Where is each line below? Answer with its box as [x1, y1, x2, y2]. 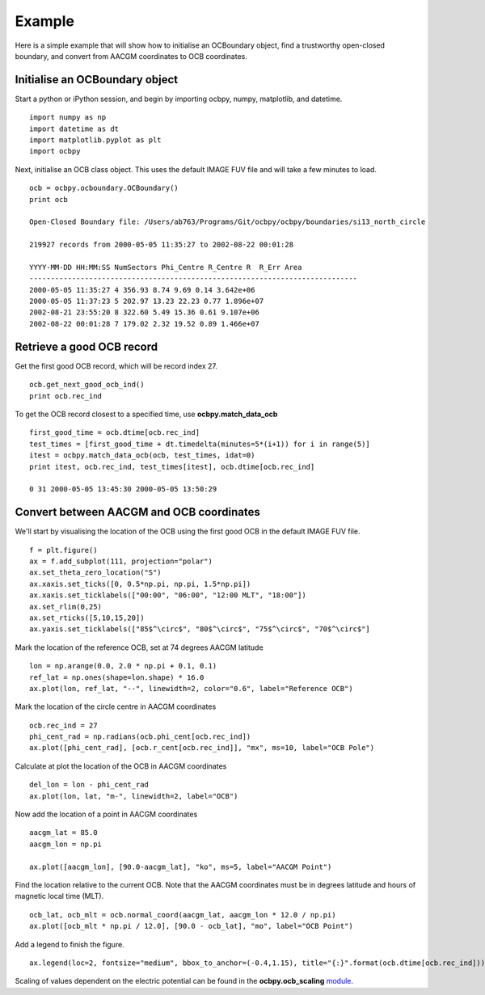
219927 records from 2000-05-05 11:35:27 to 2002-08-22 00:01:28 [29, 240, 294, 250]
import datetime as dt [29, 124, 120, 133]
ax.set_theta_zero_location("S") [29, 568, 162, 577]
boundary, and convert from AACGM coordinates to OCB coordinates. [15, 51, 248, 61]
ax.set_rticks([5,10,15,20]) [29, 613, 145, 622]
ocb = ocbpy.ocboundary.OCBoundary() [29, 183, 179, 193]
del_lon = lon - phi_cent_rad [29, 780, 150, 790]
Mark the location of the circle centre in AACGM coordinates [15, 702, 217, 711]
